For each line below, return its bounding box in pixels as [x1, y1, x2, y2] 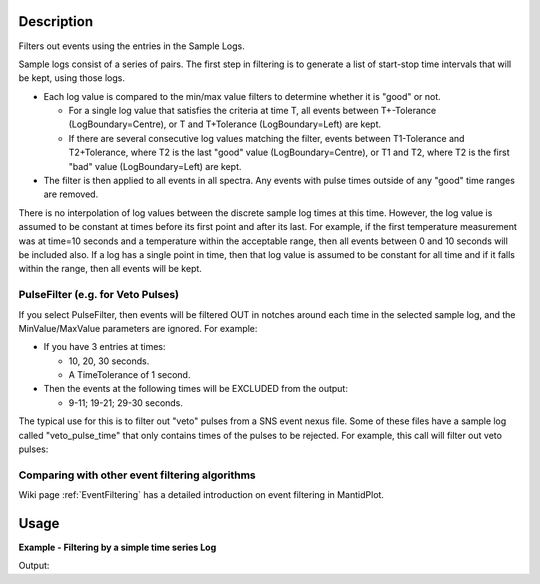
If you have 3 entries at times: [43, 341, 166, 353]
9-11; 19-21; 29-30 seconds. [68, 396, 184, 409]
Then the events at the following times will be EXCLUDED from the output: [43, 383, 349, 395]
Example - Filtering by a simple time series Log [18, 541, 217, 554]
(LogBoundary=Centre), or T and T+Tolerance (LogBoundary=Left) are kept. [68, 118, 382, 130]
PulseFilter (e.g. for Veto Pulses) [18, 288, 180, 302]
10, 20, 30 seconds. [68, 355, 150, 367]
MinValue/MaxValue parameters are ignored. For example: [18, 322, 258, 334]
